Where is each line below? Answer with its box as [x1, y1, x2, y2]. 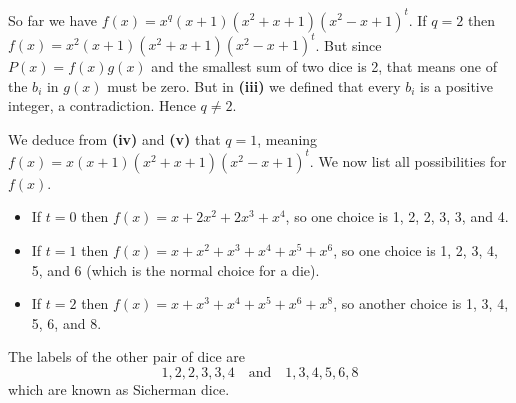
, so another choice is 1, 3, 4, [333, 293, 509, 314]
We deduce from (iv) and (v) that [8, 128, 221, 149]
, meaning [257, 128, 318, 149]
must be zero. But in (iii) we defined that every [107, 75, 401, 96]
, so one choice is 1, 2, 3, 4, [333, 240, 498, 261]
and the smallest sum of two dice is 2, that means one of [151, 56, 497, 76]
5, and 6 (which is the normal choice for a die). [31, 259, 320, 280]
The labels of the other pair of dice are [8, 346, 246, 367]
